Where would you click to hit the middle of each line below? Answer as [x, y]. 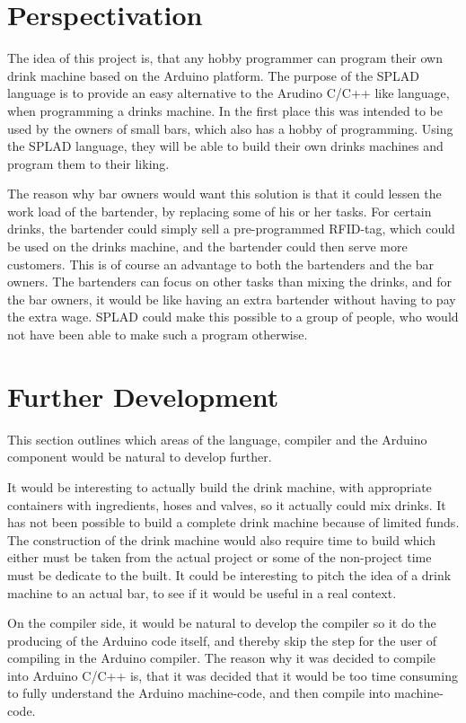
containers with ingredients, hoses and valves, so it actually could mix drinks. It [227, 504]
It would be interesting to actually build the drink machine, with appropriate [220, 486]
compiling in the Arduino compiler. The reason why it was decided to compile [222, 658]
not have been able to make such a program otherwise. [158, 335]
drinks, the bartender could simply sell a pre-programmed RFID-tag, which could [231, 229]
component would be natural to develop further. [140, 457]
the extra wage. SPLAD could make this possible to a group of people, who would [233, 317]
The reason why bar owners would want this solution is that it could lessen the [224, 194]
